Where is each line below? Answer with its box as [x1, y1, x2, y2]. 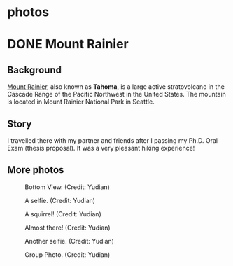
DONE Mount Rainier [7, 36, 129, 52]
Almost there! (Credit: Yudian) [24, 223, 111, 232]
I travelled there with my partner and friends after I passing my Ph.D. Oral [7, 136, 218, 144]
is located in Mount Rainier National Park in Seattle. [7, 97, 155, 106]
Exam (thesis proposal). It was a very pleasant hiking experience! [7, 144, 195, 152]
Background [7, 64, 62, 76]
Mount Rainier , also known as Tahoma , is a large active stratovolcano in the [7, 83, 225, 91]
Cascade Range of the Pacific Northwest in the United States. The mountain [7, 90, 226, 99]
